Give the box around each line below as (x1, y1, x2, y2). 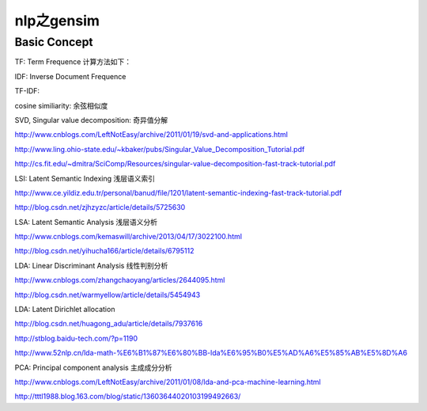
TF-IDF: (14, 86, 40, 96)
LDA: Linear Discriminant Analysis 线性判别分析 (14, 261, 168, 270)
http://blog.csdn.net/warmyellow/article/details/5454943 (14, 290, 201, 299)
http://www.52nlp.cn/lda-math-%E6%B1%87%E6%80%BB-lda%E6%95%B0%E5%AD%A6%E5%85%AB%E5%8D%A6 (14, 348, 407, 358)
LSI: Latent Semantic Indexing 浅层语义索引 (14, 173, 156, 183)
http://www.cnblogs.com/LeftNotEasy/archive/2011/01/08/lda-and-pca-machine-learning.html (14, 377, 321, 386)
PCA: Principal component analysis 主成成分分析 (14, 363, 173, 372)
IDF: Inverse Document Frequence (14, 71, 127, 81)
